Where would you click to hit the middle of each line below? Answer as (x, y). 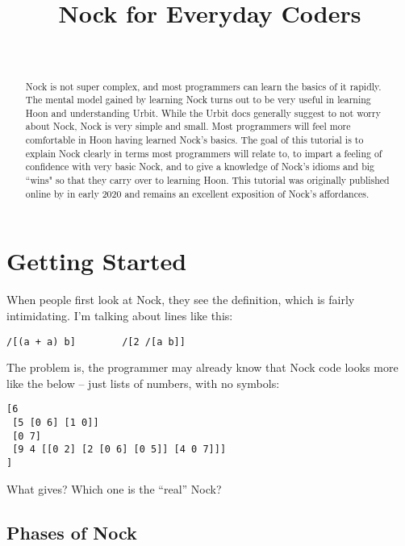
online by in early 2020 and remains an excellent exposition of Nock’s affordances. (197, 193)
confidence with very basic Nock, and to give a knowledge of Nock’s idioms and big (200, 167)
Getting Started (97, 261)
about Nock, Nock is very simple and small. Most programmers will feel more (188, 126)
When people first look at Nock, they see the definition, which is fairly (181, 300)
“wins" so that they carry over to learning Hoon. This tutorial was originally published (207, 180)
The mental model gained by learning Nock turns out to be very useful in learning (198, 100)
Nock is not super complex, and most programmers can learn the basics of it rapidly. (203, 86)
